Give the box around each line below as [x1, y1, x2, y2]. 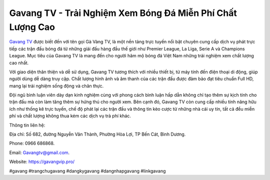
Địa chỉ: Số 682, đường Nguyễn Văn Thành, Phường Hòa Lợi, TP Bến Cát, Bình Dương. [9, 131, 186, 137]
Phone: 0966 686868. [9, 140, 55, 147]
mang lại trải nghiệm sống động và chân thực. [9, 83, 104, 89]
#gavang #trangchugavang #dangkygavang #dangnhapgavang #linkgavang [9, 168, 166, 174]
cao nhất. [9, 60, 29, 66]
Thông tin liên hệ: [9, 122, 45, 128]
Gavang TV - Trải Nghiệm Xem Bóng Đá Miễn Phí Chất [9, 7, 237, 18]
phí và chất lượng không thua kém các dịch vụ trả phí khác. [9, 113, 131, 119]
